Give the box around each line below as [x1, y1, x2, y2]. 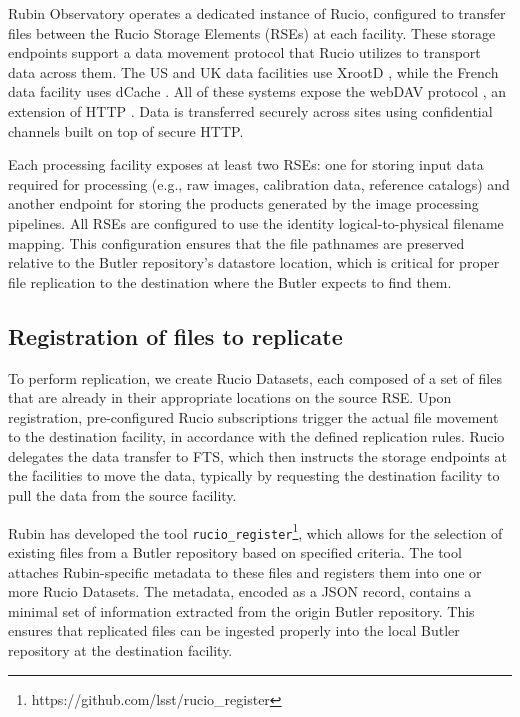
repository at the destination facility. [8, 639, 233, 660]
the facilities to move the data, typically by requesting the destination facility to [8, 465, 500, 486]
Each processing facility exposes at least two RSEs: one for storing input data [8, 154, 484, 175]
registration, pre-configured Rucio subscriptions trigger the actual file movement [8, 406, 499, 427]
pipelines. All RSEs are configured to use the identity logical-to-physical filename [8, 212, 504, 233]
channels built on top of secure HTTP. [8, 120, 244, 141]
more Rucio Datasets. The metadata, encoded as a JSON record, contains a [8, 581, 472, 602]
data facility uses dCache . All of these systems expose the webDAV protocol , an [8, 81, 507, 102]
